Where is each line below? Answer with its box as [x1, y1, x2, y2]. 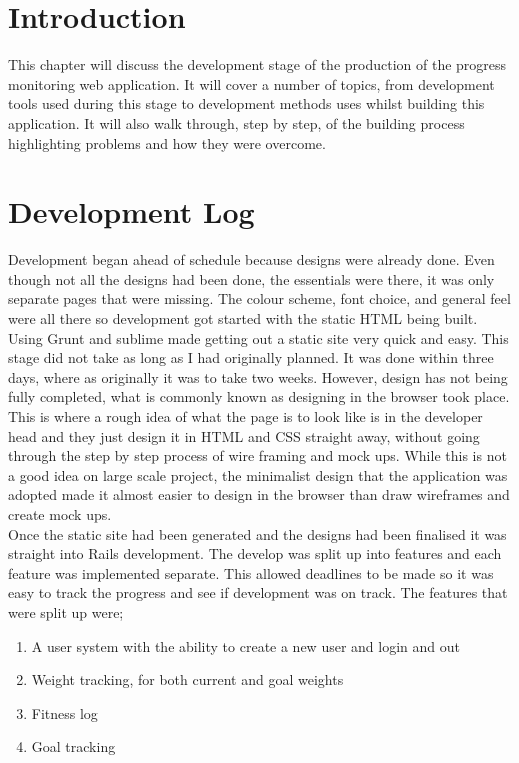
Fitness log [31, 702, 98, 723]
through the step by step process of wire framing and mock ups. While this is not [8, 445, 507, 466]
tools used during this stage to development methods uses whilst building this [8, 93, 485, 114]
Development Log [8, 191, 255, 232]
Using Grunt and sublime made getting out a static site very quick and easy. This [8, 327, 509, 348]
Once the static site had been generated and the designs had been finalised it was [8, 523, 507, 544]
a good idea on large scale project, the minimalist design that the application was [8, 464, 508, 485]
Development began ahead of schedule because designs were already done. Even [8, 249, 495, 270]
